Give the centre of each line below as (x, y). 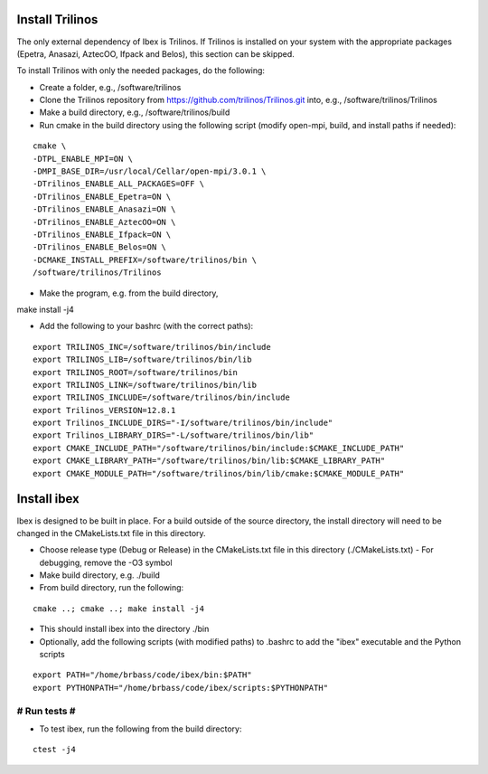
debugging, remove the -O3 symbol (106, 562)
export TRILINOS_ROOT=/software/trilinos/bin (136, 372)
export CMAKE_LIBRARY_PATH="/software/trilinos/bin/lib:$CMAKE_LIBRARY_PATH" (209, 461)
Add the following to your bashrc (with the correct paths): (146, 326)
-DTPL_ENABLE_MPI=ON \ (83, 159)
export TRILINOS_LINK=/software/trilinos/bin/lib (145, 385)
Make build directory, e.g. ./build (99, 575)
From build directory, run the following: (112, 588)
